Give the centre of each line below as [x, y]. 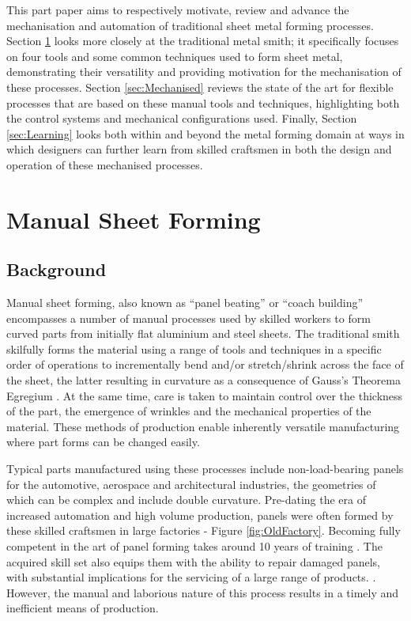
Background [57, 269]
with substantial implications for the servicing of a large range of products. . [191, 577]
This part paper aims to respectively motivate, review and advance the [178, 9]
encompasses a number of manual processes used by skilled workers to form [189, 318]
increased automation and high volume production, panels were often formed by [200, 515]
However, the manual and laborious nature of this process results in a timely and [203, 592]
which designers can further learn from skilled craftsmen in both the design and [199, 149]
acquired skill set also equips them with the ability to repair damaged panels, [194, 561]
